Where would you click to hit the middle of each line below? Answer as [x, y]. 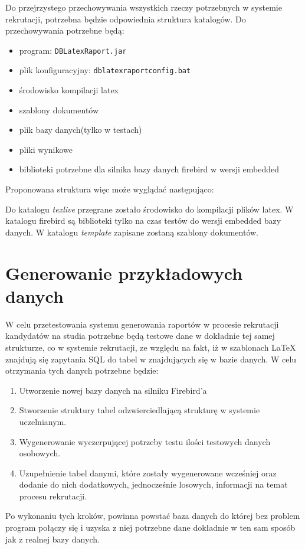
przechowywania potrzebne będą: [65, 30]
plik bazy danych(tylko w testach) [81, 130]
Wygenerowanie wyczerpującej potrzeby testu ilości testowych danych [145, 441]
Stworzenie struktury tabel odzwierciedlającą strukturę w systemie [140, 410]
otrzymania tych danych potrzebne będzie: [82, 370]
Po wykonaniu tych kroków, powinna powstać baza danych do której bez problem [153, 516]
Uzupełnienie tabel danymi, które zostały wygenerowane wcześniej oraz [148, 473]
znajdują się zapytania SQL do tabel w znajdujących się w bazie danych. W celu [151, 359]
